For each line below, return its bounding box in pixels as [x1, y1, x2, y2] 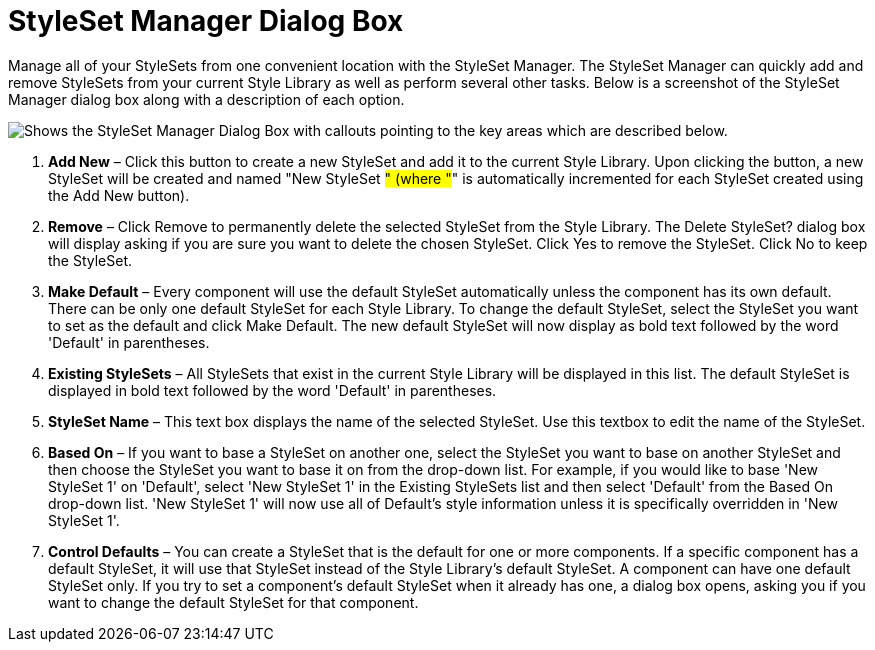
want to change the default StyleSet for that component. [48, 593, 419, 611]
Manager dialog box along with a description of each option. [8, 90, 405, 108]
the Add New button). [48, 186, 190, 204]
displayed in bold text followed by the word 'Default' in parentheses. [48, 381, 497, 399]
